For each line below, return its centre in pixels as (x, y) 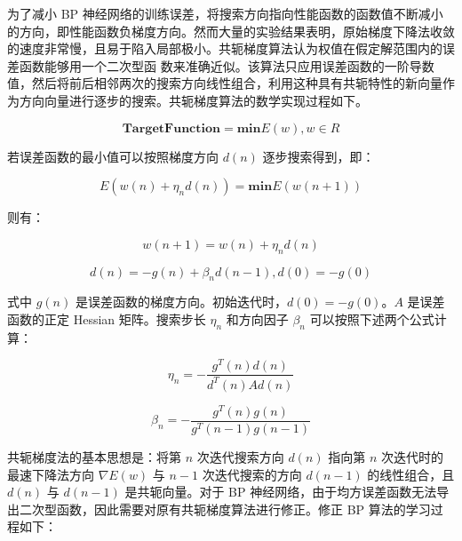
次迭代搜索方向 (240, 456)
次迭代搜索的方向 (252, 474)
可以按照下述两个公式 (372, 318)
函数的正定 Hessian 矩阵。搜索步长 (107, 318)
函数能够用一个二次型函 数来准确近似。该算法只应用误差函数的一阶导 (220, 65)
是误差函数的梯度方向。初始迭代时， (181, 302)
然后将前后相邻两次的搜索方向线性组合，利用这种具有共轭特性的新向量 (237, 83)
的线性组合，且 (411, 474)
